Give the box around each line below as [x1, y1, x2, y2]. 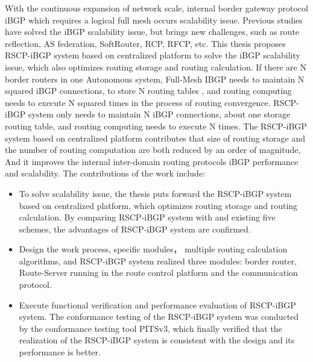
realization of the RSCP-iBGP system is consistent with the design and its [19, 334, 295, 346]
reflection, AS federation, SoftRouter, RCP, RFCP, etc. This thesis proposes [5, 37, 286, 49]
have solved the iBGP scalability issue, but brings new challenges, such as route [5, 25, 300, 38]
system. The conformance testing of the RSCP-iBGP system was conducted [19, 310, 299, 323]
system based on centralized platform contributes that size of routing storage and [5, 131, 306, 144]
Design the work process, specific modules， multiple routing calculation [19, 243, 288, 255]
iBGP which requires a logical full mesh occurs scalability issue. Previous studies [5, 13, 303, 26]
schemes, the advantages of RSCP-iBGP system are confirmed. [19, 222, 251, 235]
